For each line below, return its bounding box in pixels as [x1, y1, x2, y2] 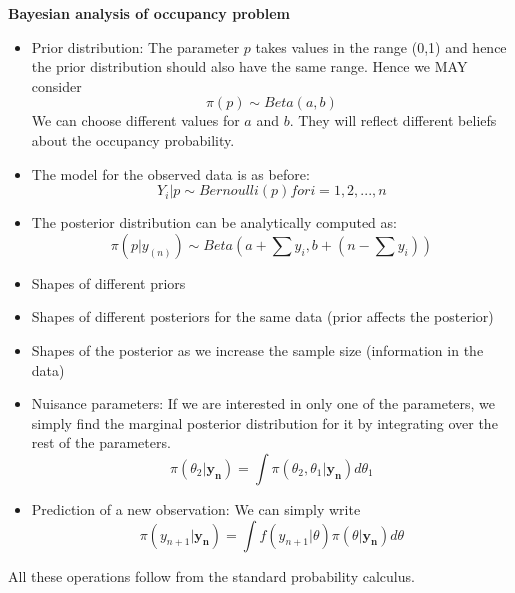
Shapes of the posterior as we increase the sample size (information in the [31, 339, 484, 360]
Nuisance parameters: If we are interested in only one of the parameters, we [31, 393, 496, 414]
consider [31, 75, 82, 96]
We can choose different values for [31, 110, 240, 131]
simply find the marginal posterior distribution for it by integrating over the [31, 412, 498, 433]
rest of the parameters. [31, 432, 171, 453]
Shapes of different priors [31, 272, 186, 293]
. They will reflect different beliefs [289, 110, 497, 131]
